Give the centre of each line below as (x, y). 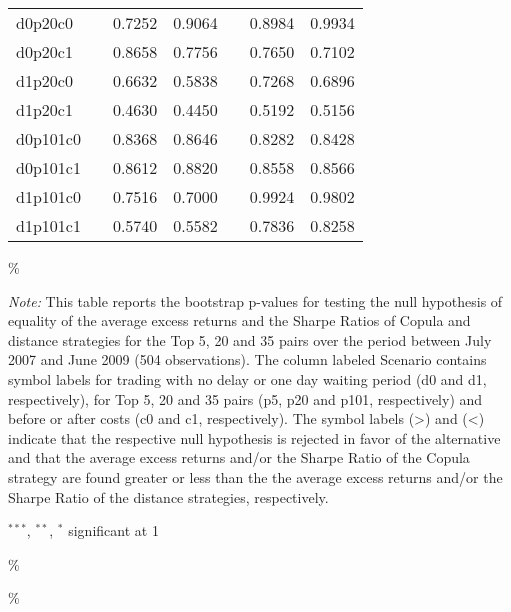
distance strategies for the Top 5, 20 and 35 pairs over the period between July (250, 339)
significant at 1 (113, 530)
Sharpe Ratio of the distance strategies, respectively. (168, 496)
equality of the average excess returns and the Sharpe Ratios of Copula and (239, 320)
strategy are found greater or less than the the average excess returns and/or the (255, 476)
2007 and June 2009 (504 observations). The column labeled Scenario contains (247, 359)
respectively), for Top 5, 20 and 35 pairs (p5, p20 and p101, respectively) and (245, 398)
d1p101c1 (48, 225)
